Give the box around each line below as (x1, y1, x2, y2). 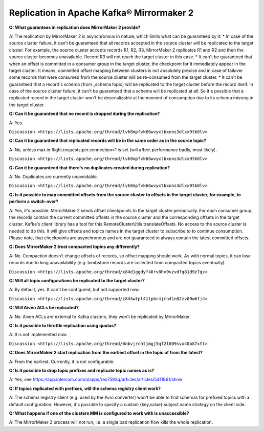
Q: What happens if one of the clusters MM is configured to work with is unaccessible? (9, 410, 189, 416)
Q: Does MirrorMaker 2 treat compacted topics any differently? (9, 244, 140, 250)
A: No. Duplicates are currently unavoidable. (9, 174, 98, 180)
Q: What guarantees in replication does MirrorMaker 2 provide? (9, 24, 141, 30)
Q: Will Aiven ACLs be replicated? (9, 305, 79, 311)
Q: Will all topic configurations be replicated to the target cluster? (9, 278, 145, 284)
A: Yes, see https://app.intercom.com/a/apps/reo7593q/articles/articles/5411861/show (9, 377, 183, 383)
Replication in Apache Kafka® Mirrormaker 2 (9, 7, 194, 18)
